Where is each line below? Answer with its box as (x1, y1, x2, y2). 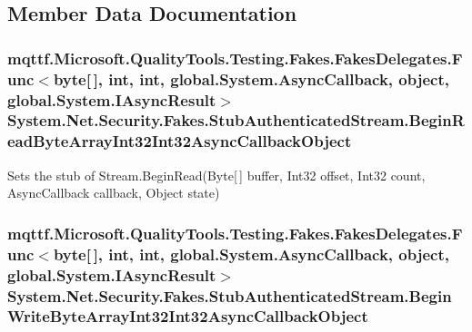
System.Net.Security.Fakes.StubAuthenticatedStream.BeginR (7, 109, 465, 132)
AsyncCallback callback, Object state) (7, 183, 220, 202)
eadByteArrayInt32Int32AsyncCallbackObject (7, 130, 352, 152)
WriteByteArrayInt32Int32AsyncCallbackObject (7, 305, 368, 327)
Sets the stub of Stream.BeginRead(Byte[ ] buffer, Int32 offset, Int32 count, (7, 165, 426, 184)
